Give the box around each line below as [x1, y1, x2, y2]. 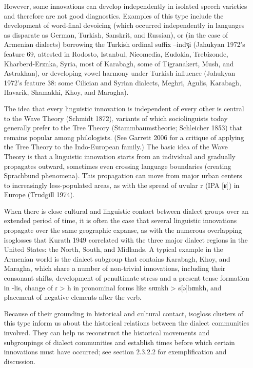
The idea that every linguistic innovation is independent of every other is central [4, 103, 244, 113]
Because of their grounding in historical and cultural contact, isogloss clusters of [4, 308, 243, 318]
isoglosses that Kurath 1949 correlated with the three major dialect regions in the [4, 234, 248, 245]
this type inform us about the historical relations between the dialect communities [4, 318, 250, 328]
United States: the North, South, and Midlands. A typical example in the [4, 244, 223, 254]
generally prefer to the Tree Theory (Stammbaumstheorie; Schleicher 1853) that [4, 123, 243, 133]
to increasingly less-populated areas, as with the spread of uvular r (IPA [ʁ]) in [4, 180, 240, 190]
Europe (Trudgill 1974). [4, 189, 75, 200]
